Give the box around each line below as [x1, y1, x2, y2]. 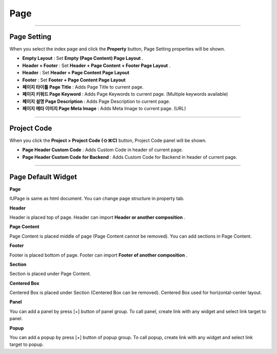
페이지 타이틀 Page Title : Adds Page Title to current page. [22, 84, 144, 90]
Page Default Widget [9, 172, 77, 181]
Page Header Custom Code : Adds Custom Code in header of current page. [22, 147, 183, 153]
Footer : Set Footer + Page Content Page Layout [22, 77, 126, 83]
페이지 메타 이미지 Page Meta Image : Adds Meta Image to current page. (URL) [22, 106, 186, 112]
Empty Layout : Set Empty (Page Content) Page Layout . [22, 55, 144, 61]
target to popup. [9, 341, 44, 348]
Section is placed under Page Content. [9, 270, 91, 277]
